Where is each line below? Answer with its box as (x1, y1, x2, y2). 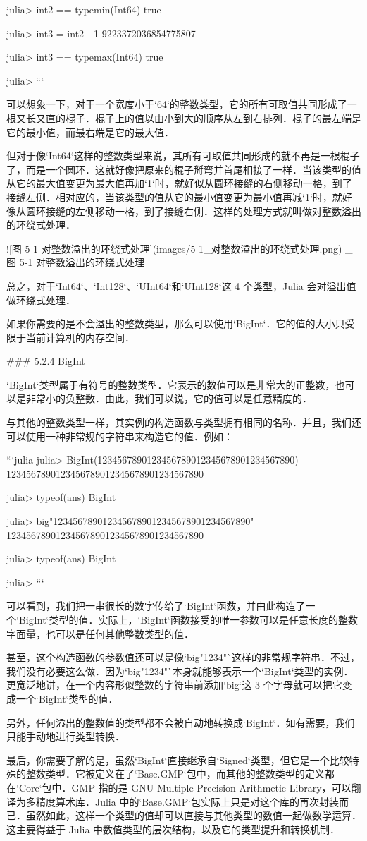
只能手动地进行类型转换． (6, 729, 125, 744)
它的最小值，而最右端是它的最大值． (6, 124, 174, 139)
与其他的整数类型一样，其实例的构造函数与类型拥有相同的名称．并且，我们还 (6, 415, 361, 430)
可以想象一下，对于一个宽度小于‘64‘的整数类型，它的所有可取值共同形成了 (6, 97, 347, 111)
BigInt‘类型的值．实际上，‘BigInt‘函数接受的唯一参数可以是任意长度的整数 (18, 612, 358, 627)
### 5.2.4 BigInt (6, 353, 85, 368)
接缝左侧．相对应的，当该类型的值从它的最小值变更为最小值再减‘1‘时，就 (6, 189, 342, 204)
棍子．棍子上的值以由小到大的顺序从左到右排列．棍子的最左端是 (65, 110, 361, 125)
